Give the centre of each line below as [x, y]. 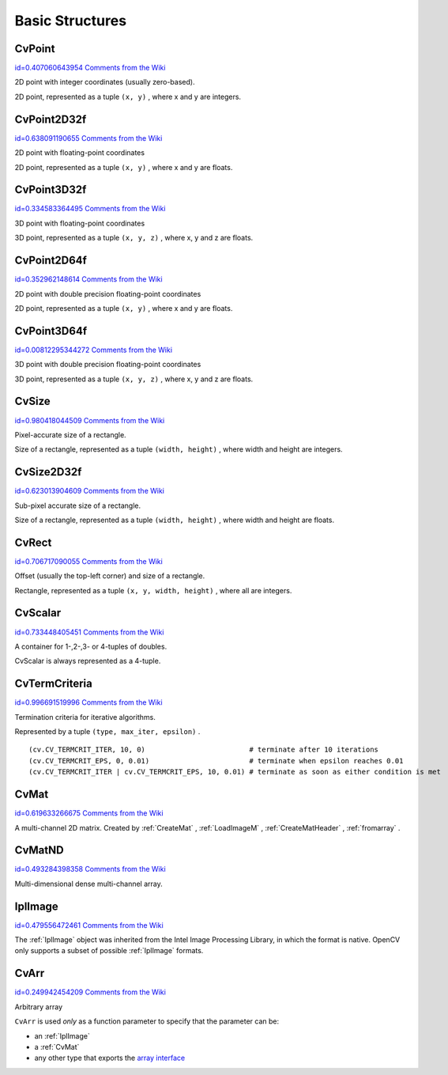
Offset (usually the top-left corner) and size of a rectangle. [110, 576]
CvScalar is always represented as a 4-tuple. [88, 661]
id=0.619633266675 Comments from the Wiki [89, 813]
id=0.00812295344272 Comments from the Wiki [94, 350]
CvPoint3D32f [51, 190]
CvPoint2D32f [51, 119]
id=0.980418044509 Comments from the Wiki [90, 420]
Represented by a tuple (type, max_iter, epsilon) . [107, 732]
